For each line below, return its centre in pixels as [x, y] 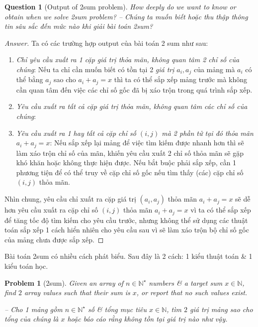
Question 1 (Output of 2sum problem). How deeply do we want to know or [120, 6]
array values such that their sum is [77, 292]
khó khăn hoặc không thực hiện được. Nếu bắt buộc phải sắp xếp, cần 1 [126, 163]
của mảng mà [214, 69]
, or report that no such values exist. [192, 292]
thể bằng [30, 79]
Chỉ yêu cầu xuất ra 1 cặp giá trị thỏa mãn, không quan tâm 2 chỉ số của [128, 59]
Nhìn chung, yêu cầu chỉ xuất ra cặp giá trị [70, 199]
